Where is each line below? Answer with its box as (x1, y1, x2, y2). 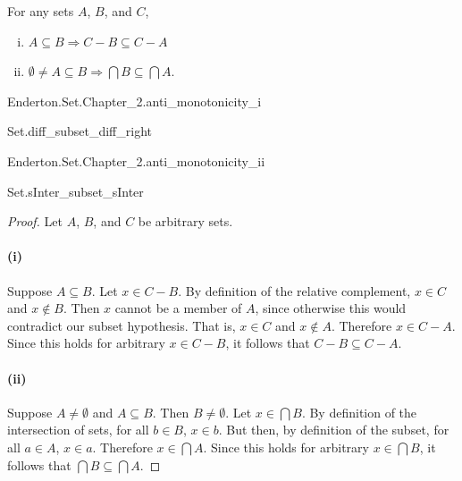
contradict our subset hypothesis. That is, (7, 316, 236, 334)
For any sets (7, 2, 74, 20)
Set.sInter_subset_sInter (7, 181, 144, 200)
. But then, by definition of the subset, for (218, 420, 449, 439)
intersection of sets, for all (7, 420, 149, 439)
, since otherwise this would (255, 299, 407, 317)
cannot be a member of (114, 299, 242, 317)
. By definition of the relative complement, (178, 281, 411, 300)
